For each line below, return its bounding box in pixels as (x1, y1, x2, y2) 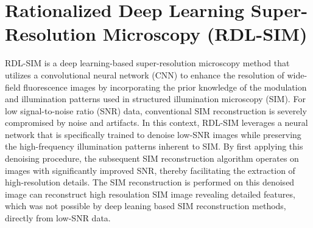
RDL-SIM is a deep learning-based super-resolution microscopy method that (5, 57, 290, 69)
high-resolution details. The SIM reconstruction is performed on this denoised (5, 176, 295, 188)
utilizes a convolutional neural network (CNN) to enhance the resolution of (5, 68, 284, 81)
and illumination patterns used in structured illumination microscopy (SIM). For (5, 92, 306, 105)
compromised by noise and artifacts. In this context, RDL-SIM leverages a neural (5, 116, 308, 129)
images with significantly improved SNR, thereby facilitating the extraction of (5, 164, 295, 176)
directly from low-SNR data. (5, 212, 111, 224)
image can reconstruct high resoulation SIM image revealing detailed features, (5, 187, 295, 200)
